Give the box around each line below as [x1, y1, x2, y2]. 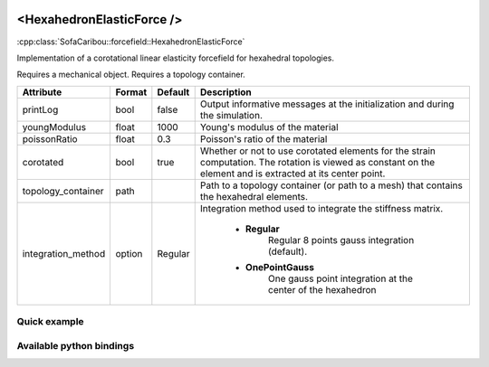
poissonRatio [22, 132, 78, 145]
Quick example [16, 315, 85, 328]
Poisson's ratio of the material [199, 132, 328, 145]
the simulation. [199, 108, 263, 121]
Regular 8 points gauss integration [267, 233, 415, 246]
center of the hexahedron [267, 283, 377, 296]
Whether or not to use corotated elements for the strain [199, 145, 436, 157]
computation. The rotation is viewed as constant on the [199, 155, 436, 168]
